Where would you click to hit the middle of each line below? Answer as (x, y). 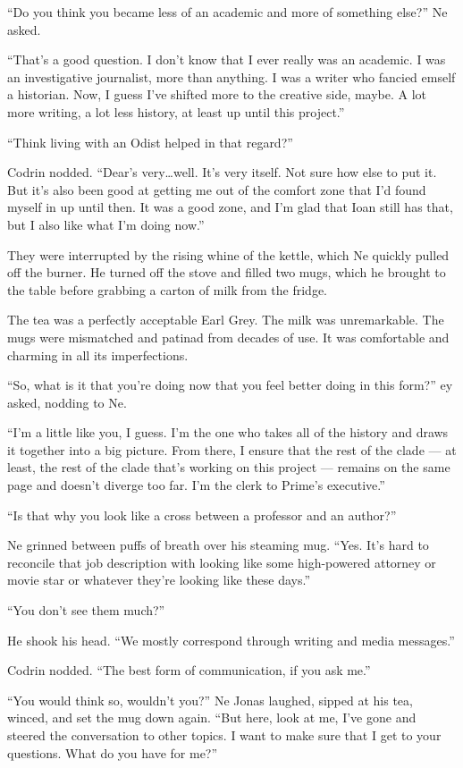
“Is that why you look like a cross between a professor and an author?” (202, 515)
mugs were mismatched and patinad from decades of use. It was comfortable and (228, 337)
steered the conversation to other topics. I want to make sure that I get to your (224, 735)
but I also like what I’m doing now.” (106, 224)
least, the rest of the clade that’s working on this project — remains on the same (229, 467)
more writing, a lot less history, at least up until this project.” (176, 111)
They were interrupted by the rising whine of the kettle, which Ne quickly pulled (228, 254)
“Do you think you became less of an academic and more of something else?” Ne (227, 12)
